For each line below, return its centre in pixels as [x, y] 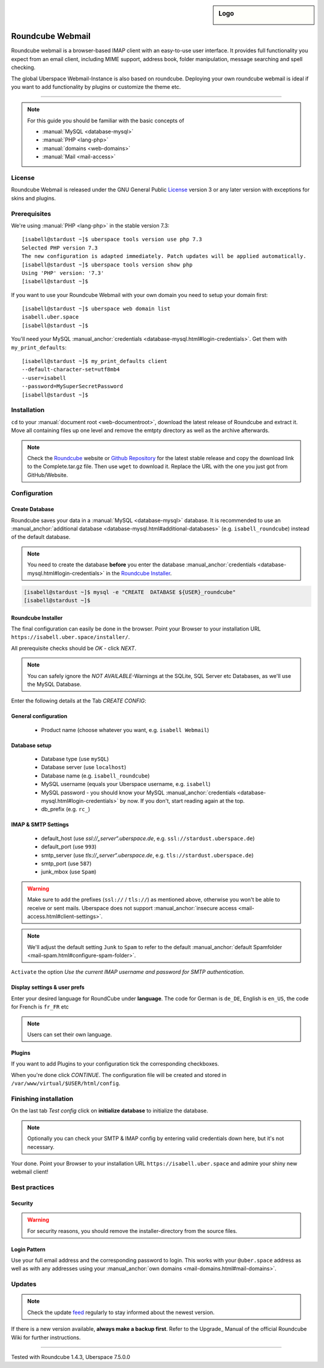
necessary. [41, 1147]
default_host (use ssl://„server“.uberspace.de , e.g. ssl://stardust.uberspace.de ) [148, 838]
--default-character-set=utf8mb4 [71, 370]
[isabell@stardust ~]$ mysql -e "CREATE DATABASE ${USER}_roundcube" [130, 592]
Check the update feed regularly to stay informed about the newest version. [121, 1312]
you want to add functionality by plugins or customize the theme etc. [96, 86]
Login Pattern [28, 1249]
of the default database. [41, 537]
